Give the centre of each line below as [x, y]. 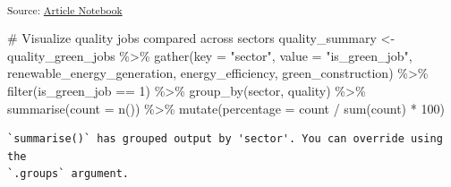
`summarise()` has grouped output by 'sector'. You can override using [225, 139]
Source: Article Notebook [65, 9]
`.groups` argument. [68, 174]
